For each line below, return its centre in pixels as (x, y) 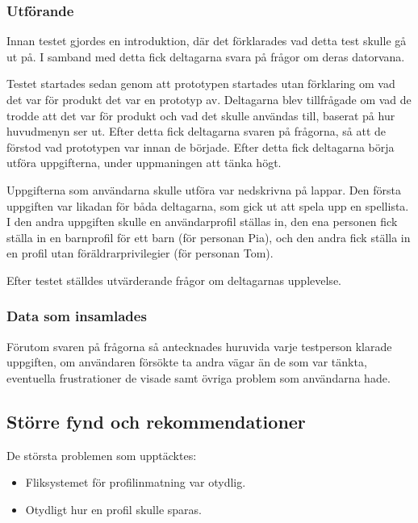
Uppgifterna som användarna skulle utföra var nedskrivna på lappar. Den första (204, 189)
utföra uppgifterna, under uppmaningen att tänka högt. (144, 163)
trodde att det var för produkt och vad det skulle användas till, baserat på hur (201, 115)
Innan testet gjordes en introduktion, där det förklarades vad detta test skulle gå (207, 41)
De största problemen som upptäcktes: (102, 455)
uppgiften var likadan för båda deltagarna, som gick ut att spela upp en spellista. (208, 205)
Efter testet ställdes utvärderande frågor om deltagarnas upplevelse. (174, 280)
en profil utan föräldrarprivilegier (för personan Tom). (140, 253)
